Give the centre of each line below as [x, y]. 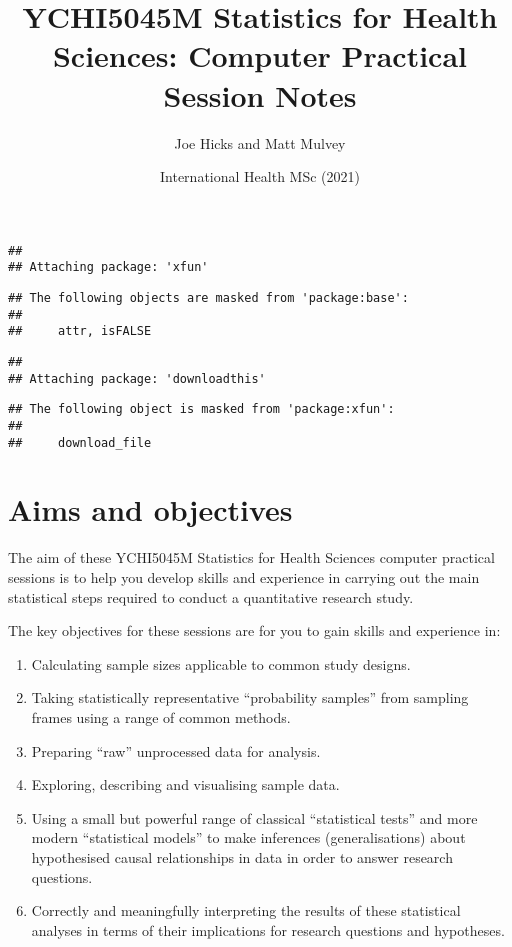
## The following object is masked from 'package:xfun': [201, 409]
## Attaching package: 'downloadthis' [137, 378]
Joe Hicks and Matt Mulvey [260, 142]
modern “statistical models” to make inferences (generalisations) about [248, 837]
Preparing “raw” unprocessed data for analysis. [176, 750]
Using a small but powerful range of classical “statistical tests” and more [254, 817]
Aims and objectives [150, 509]
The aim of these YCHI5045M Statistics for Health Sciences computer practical [251, 557]
